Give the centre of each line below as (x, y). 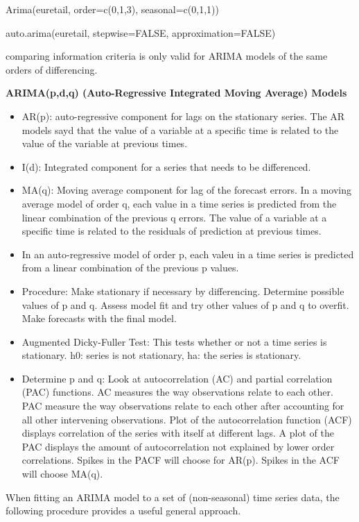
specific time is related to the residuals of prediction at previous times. (172, 231)
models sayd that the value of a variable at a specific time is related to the (180, 129)
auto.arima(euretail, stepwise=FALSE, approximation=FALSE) (141, 32)
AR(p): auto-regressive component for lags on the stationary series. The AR (183, 116)
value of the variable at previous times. (105, 143)
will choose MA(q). (62, 474)
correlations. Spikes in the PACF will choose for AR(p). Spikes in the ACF (181, 460)
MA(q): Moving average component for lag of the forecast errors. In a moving (187, 190)
